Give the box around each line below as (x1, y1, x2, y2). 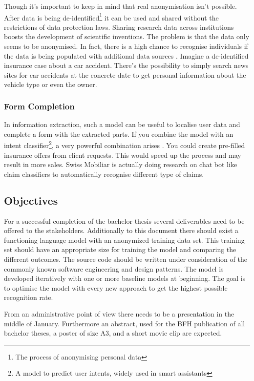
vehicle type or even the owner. (4, 79, 97, 89)
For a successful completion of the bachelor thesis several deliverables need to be (4, 215, 245, 226)
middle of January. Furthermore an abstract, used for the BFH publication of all (4, 318, 245, 328)
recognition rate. (4, 292, 53, 302)
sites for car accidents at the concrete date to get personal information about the (4, 69, 246, 80)
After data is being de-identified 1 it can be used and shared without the (4, 11, 219, 22)
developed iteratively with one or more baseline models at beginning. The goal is (4, 273, 246, 283)
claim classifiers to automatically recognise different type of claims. (4, 169, 204, 179)
